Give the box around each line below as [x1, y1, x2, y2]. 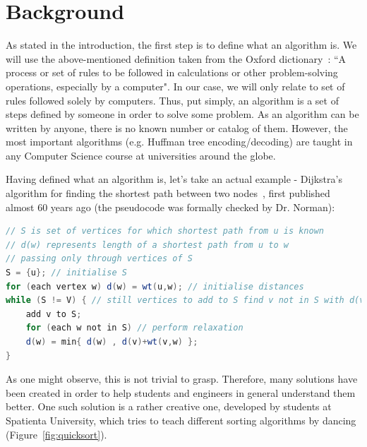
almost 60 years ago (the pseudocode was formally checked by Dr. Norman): [6, 199, 335, 214]
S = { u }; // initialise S [6, 268, 127, 278]
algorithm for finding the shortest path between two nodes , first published [6, 186, 330, 201]
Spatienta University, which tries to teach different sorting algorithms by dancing [6, 412, 356, 427]
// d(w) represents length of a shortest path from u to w [6, 239, 289, 250]
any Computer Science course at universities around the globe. [6, 148, 276, 162]
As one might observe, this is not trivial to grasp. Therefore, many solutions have [6, 371, 358, 386]
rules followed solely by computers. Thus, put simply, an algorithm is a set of [6, 93, 339, 107]
